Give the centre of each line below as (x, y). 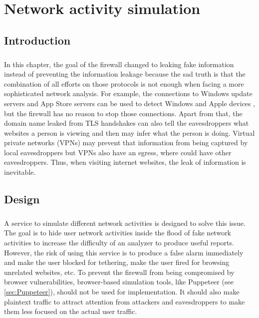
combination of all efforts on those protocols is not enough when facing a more (124, 83)
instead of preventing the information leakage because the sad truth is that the (125, 74)
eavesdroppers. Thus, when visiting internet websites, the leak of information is (125, 162)
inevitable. (20, 172)
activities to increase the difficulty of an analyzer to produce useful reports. (119, 242)
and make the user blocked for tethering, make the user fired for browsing (117, 262)
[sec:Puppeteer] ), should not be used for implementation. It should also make (122, 291)
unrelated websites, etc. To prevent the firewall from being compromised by (119, 272)
